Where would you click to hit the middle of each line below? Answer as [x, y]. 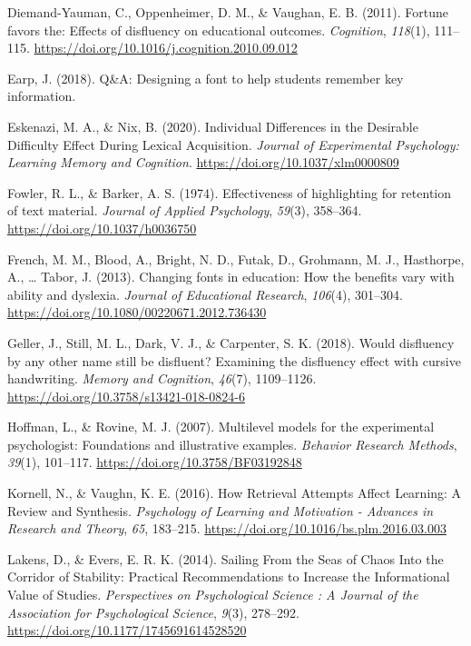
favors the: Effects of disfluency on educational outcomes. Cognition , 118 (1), [219, 30]
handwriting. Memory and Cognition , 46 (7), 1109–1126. [162, 378]
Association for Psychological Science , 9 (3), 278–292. [153, 612]
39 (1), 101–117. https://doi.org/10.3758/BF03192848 [155, 462]
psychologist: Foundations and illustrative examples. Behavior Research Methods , [232, 444]
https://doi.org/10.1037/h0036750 [102, 228]
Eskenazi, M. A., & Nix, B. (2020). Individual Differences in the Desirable [213, 126]
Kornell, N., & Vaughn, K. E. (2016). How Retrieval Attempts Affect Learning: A [235, 493]
